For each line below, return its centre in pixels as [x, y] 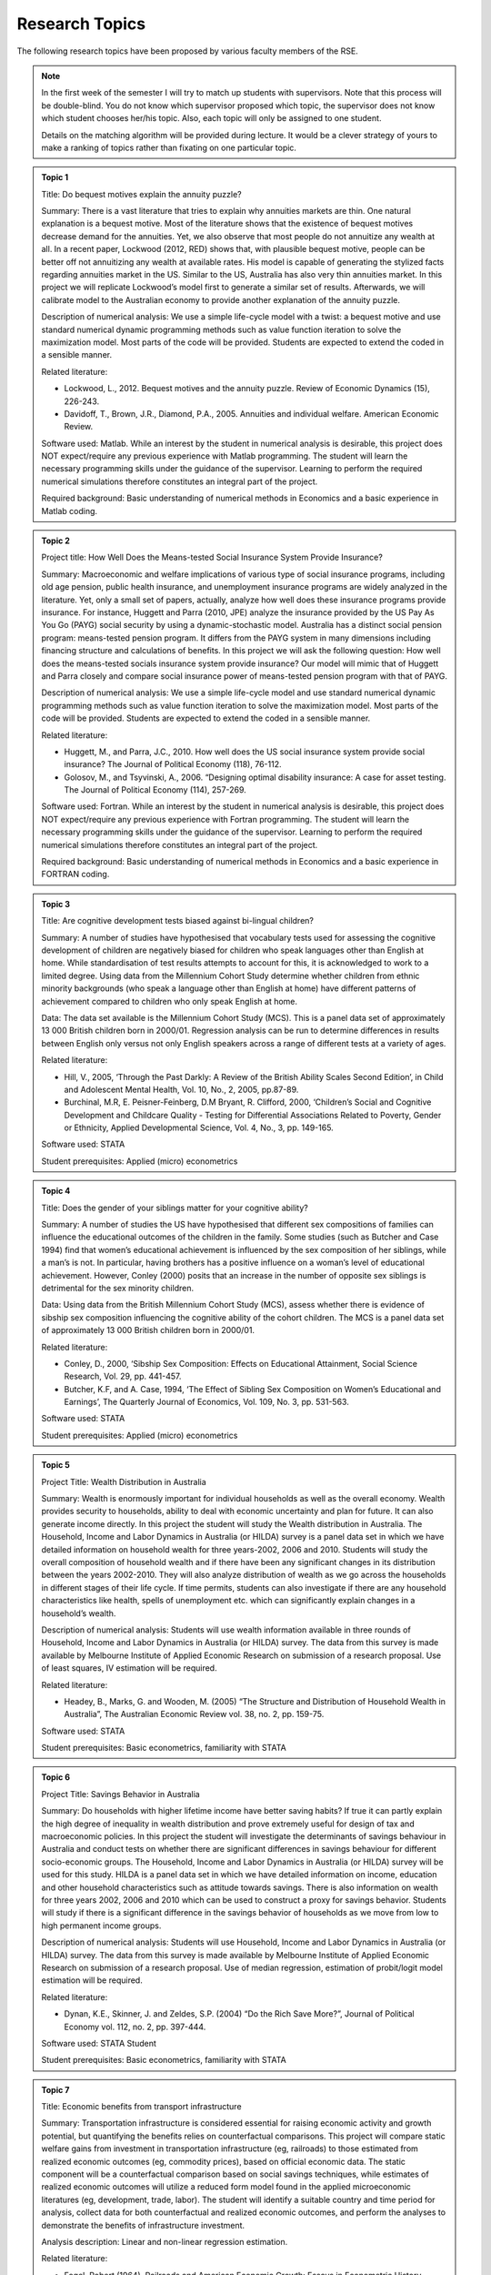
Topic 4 [56, 1191]
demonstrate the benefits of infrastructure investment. [143, 2225]
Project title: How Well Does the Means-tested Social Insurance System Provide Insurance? [212, 557]
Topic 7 [55, 2089]
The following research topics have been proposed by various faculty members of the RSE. [187, 51]
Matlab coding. [70, 511]
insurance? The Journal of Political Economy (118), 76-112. [173, 764]
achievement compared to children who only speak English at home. [170, 1001]
